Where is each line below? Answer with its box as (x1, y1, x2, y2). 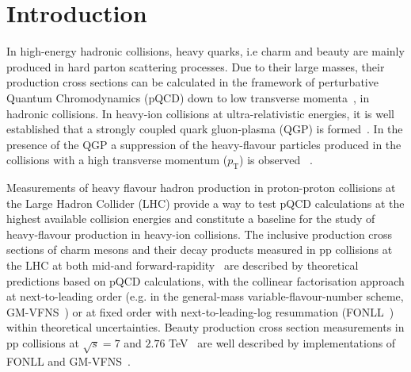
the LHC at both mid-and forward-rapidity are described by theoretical (6, 257, 359, 274)
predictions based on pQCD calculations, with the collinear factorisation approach (6, 272, 405, 289)
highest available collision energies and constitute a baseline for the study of (6, 210, 375, 227)
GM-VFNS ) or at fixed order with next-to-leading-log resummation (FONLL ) (6, 303, 394, 320)
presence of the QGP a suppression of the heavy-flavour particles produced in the (6, 136, 401, 152)
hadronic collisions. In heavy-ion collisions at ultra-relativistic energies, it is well (6, 105, 394, 121)
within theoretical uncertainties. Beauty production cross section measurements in (6, 319, 405, 336)
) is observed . (239, 151, 313, 168)
